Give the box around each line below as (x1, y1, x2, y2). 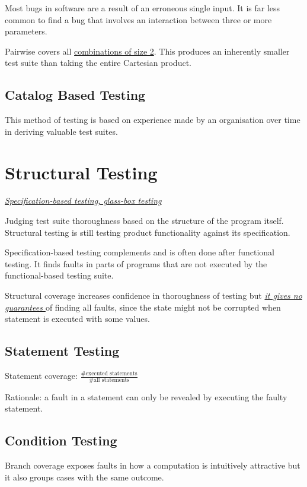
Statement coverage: (5, 369, 78, 382)
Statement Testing (5, 341, 120, 360)
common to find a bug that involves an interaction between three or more (5, 13, 272, 26)
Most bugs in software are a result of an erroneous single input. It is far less (5, 2, 280, 14)
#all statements (89, 377, 130, 383)
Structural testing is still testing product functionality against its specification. (5, 226, 290, 238)
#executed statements (81, 370, 137, 377)
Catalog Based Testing (5, 86, 146, 104)
